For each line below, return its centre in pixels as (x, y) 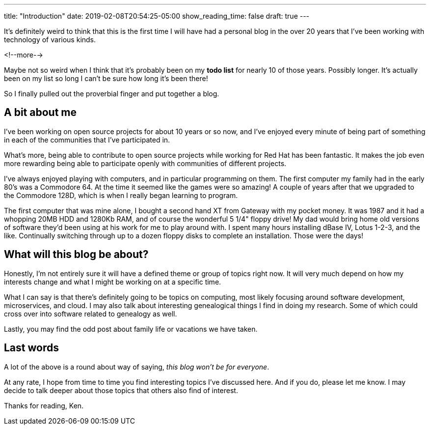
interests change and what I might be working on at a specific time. (113, 282)
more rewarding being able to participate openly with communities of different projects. (145, 163)
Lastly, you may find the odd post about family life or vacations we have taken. (131, 329)
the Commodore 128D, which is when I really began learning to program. (121, 195)
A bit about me (40, 113)
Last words (31, 348)
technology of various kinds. (50, 40)
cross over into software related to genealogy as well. (91, 314)
